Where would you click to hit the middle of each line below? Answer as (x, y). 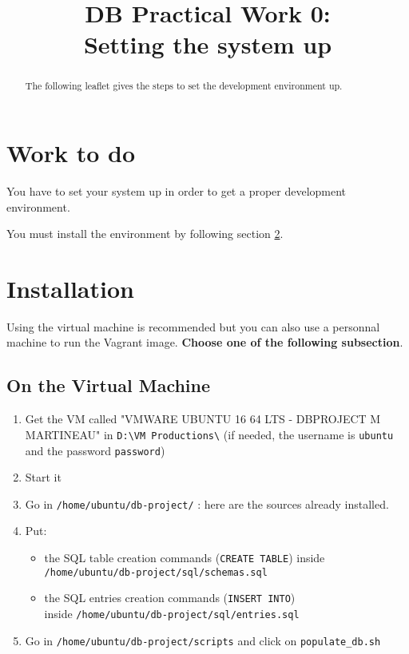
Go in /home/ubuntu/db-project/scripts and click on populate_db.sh (203, 640)
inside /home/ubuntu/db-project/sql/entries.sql (172, 613)
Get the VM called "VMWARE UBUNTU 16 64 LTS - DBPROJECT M (203, 419)
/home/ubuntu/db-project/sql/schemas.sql (156, 572)
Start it (43, 477)
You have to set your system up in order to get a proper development (177, 190)
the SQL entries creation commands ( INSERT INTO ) (170, 598)
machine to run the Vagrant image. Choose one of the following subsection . (205, 342)
